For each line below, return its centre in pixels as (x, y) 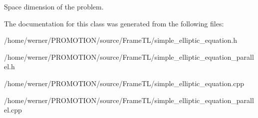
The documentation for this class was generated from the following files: (114, 23)
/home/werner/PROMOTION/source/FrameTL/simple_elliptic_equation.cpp (124, 83)
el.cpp (13, 110)
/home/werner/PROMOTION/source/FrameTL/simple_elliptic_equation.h (121, 40)
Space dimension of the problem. (54, 6)
